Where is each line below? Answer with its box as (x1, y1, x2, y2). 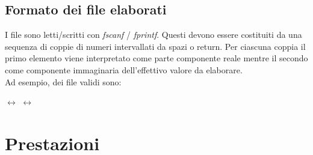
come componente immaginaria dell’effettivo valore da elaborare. (5, 63, 243, 76)
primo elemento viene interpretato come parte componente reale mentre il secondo (5, 52, 308, 64)
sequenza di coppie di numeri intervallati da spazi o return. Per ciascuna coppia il (5, 40, 306, 52)
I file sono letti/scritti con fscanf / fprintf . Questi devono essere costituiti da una (5, 28, 302, 41)
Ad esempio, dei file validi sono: (5, 75, 122, 88)
